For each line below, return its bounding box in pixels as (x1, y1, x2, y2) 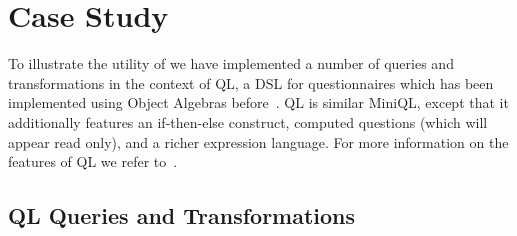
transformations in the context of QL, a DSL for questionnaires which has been (8, 72, 494, 93)
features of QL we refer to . (8, 151, 178, 172)
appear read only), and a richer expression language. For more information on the (8, 131, 509, 152)
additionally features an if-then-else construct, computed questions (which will (8, 111, 488, 132)
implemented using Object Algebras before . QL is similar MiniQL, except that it (8, 92, 509, 113)
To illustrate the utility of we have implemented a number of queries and (8, 53, 454, 74)
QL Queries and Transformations (8, 200, 356, 231)
